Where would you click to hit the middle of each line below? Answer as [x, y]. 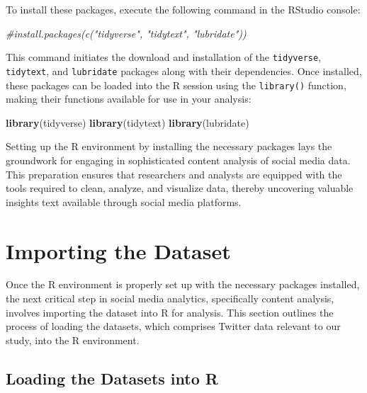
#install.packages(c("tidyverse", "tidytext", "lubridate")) [126, 33]
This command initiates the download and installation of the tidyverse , [164, 57]
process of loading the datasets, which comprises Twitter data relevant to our [173, 326]
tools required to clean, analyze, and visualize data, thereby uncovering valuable [180, 188]
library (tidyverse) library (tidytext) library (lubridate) [128, 122]
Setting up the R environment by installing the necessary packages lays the [169, 146]
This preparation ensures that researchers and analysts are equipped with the [174, 174]
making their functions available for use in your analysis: [129, 99]
